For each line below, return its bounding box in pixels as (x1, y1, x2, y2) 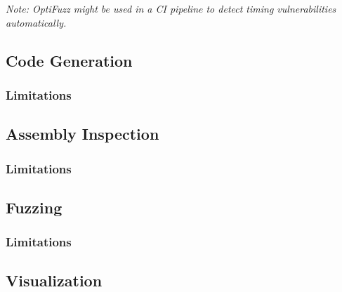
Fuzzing (6, 196, 63, 218)
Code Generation (6, 49, 133, 71)
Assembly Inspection (6, 123, 159, 145)
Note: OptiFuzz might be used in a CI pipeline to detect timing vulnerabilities (6, 1, 336, 15)
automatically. (6, 15, 67, 29)
